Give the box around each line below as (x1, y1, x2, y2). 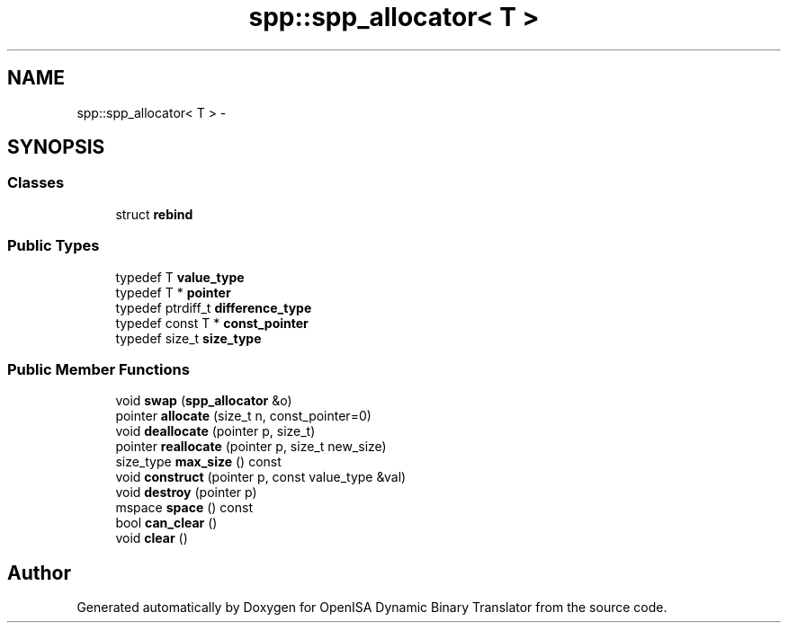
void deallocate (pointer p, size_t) (115, 423, 316, 439)
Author (7, 561, 71, 584)
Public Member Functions (7, 359, 190, 378)
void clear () (115, 530, 188, 546)
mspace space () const (115, 500, 253, 516)
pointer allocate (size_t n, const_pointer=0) (115, 408, 372, 424)
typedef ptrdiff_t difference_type (115, 299, 312, 315)
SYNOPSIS (7, 136, 105, 159)
